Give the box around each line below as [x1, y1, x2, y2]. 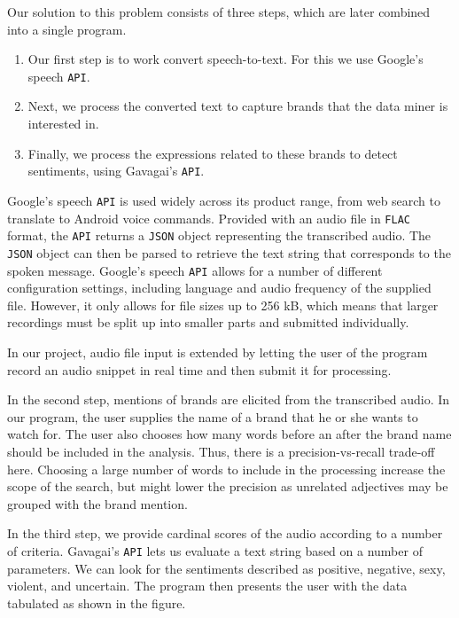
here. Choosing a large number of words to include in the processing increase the [7, 459, 446, 478]
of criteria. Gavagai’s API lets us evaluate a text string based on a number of [7, 541, 423, 559]
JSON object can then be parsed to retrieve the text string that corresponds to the [7, 243, 451, 262]
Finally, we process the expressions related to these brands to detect [27, 144, 398, 162]
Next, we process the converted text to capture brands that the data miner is [27, 97, 448, 115]
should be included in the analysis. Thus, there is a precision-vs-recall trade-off [7, 442, 435, 460]
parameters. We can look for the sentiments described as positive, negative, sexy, [7, 559, 446, 577]
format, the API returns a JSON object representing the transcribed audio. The [7, 226, 432, 245]
